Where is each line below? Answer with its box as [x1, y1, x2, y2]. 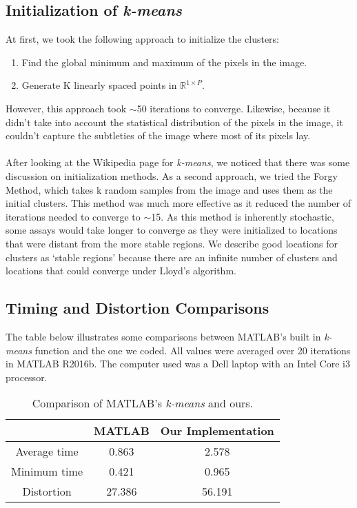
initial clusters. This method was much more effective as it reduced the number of [6, 196, 351, 210]
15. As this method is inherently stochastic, [151, 209, 334, 223]
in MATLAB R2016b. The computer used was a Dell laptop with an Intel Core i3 [6, 356, 350, 371]
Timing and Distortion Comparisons [6, 297, 269, 318]
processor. [6, 369, 48, 384]
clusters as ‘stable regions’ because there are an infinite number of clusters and [6, 250, 338, 264]
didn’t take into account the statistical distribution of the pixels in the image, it [6, 114, 343, 129]
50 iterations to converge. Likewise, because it [136, 101, 331, 115]
